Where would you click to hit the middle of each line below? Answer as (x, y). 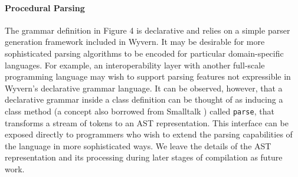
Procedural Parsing (45, 7)
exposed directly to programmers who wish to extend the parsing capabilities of (149, 134)
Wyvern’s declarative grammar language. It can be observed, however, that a (144, 88)
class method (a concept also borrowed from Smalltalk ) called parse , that (140, 111)
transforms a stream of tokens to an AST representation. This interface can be (147, 122)
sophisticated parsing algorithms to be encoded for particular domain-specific (144, 53)
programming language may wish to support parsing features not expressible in (148, 76)
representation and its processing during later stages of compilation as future (144, 157)
